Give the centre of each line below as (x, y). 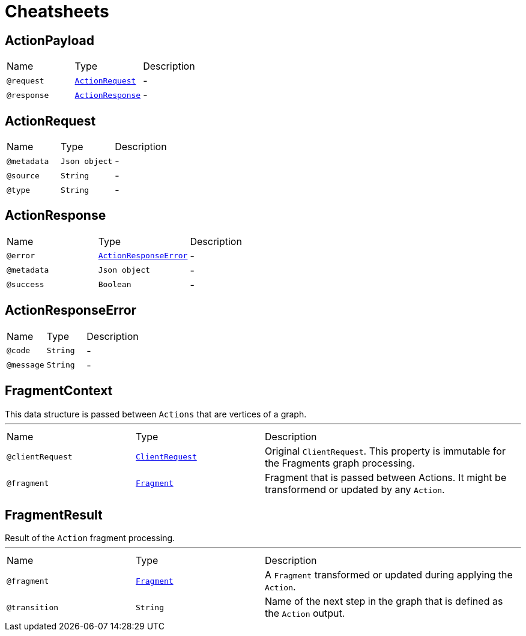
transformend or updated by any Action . (355, 489)
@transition (33, 607)
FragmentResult (54, 515)
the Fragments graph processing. (340, 463)
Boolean (115, 285)
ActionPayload (50, 40)
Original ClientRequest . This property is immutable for (385, 451)
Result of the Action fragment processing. (90, 538)
